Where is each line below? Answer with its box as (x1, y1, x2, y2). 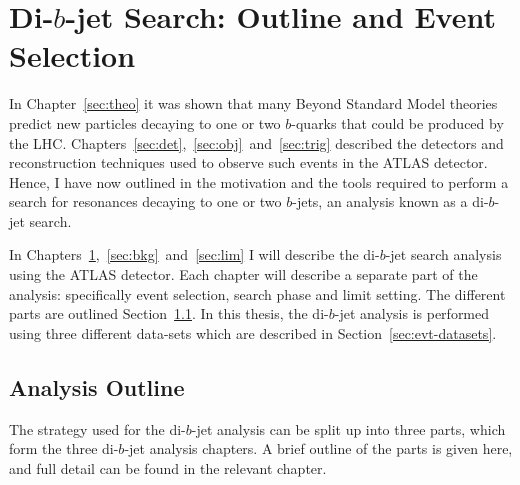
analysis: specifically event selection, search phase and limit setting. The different (9, 283, 506, 304)
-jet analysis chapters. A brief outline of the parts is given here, (124, 438, 513, 459)
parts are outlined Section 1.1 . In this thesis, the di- (9, 303, 329, 324)
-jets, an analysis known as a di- (292, 191, 489, 212)
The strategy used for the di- (9, 418, 186, 439)
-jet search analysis (385, 244, 502, 265)
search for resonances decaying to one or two (9, 191, 282, 212)
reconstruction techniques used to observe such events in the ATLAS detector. (9, 152, 488, 173)
